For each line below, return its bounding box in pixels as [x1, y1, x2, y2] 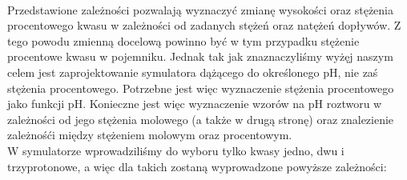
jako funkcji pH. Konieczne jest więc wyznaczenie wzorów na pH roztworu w [7, 95, 382, 112]
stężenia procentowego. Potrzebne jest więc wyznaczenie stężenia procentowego [7, 79, 394, 96]
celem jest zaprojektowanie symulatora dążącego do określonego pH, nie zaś [7, 63, 378, 80]
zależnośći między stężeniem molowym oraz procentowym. [7, 126, 292, 143]
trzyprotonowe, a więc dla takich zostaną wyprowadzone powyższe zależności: [7, 158, 387, 174]
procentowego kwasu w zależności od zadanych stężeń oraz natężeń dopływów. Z [7, 17, 401, 34]
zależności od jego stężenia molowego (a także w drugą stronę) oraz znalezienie [7, 110, 394, 127]
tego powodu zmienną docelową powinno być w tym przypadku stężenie [7, 32, 360, 49]
